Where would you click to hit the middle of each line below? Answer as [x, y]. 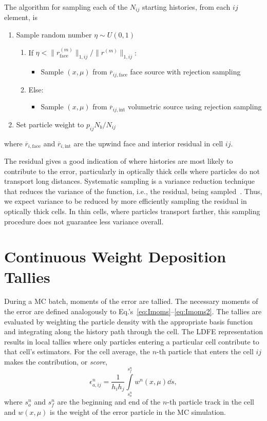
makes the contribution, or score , [56, 362]
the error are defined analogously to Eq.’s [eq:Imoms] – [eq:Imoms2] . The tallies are [133, 311]
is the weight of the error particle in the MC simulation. [138, 412]
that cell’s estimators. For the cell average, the [77, 351]
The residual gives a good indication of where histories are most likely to [119, 161]
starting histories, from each [186, 7]
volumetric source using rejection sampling [195, 107]
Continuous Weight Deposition [115, 256]
